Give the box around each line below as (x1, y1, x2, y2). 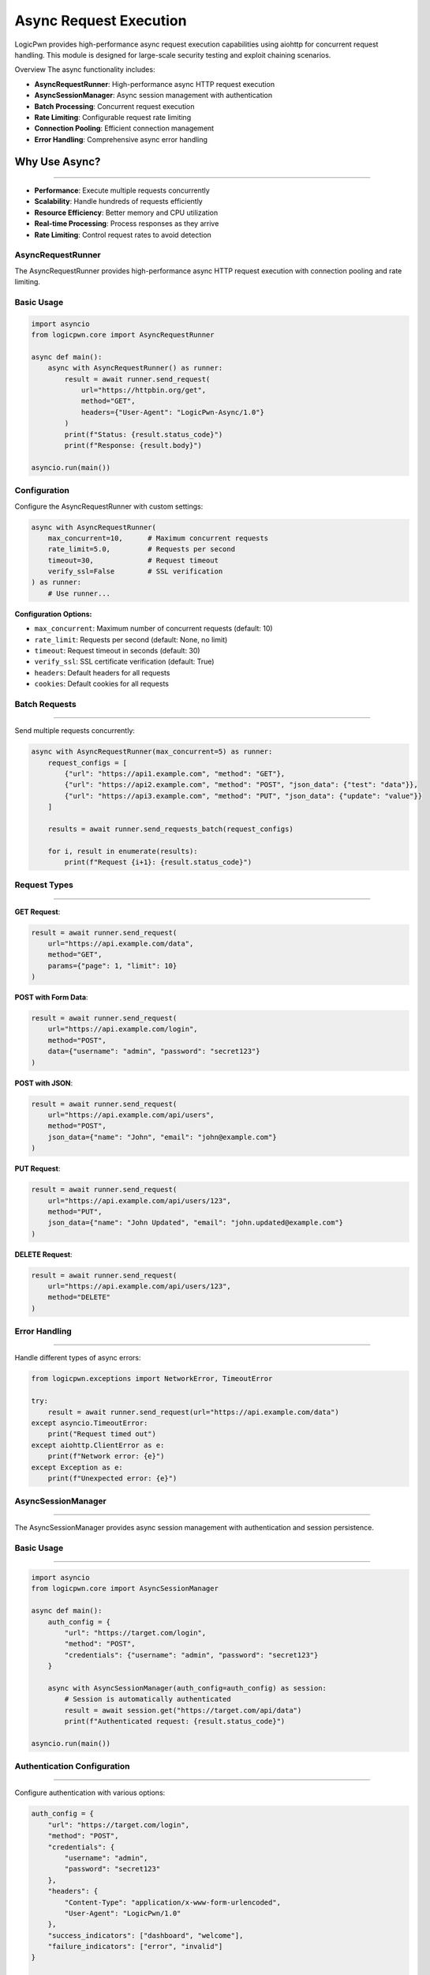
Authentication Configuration (14, 1761, 130, 1772)
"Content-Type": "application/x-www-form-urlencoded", (64, 1898, 282, 1907)
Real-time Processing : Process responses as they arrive (34, 219, 219, 228)
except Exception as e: (31, 1462, 124, 1472)
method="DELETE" (47, 1292, 110, 1302)
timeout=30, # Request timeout (47, 555, 219, 565)
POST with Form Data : (14, 992, 88, 1003)
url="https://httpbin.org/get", (80, 386, 207, 395)
